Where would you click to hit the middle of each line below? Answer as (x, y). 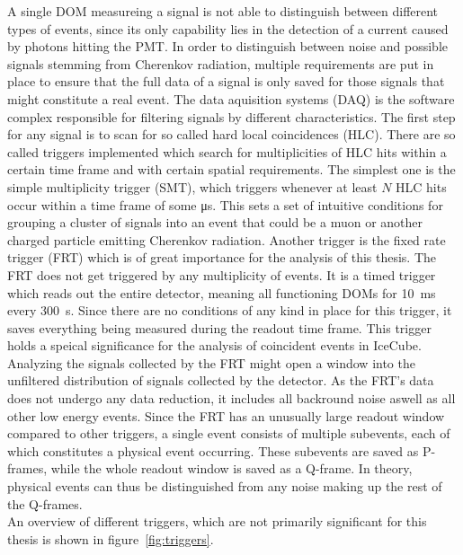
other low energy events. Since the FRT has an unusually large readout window (226, 415)
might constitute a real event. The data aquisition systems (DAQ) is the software (231, 98)
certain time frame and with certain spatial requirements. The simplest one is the (231, 169)
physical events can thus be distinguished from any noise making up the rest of (225, 486)
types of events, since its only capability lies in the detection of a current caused (228, 28)
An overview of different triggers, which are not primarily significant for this (217, 521)
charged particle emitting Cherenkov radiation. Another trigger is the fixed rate (227, 239)
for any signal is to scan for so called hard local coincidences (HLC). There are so (231, 134)
